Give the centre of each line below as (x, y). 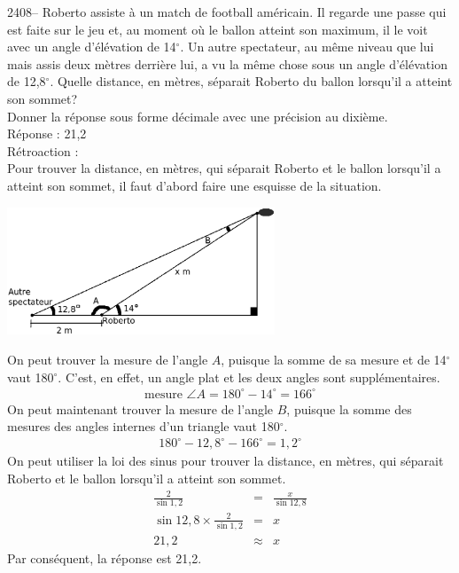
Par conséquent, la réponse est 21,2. (105, 558)
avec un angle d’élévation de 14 (92, 47)
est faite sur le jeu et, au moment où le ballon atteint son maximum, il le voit (218, 29)
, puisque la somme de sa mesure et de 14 (334, 359)
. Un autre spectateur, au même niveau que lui (307, 47)
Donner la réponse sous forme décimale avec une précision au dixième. (198, 116)
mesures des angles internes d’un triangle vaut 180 (144, 426)
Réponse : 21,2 (47, 133)
